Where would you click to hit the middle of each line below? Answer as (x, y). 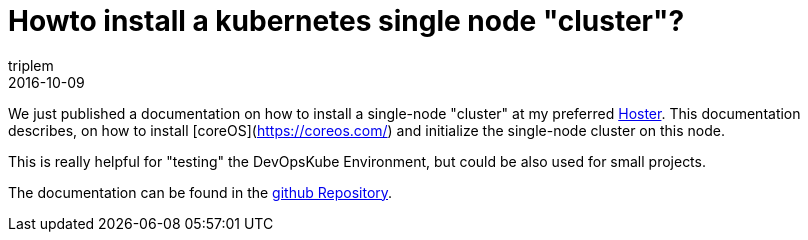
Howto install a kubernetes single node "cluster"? (346, 21)
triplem (31, 65)
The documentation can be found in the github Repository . (200, 192)
